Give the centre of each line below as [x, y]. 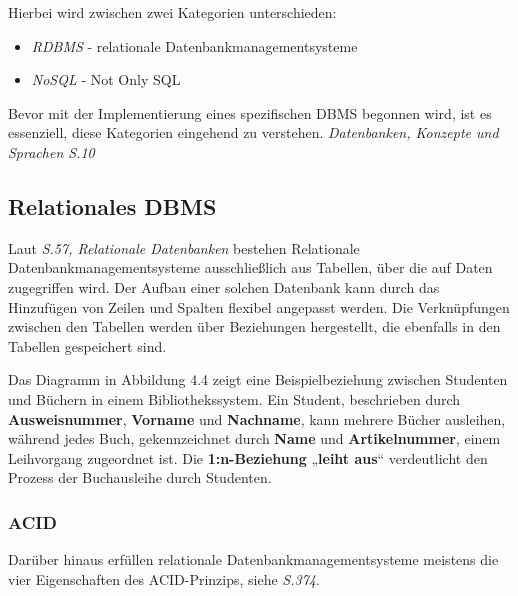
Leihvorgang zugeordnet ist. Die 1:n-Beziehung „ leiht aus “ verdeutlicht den [248, 457]
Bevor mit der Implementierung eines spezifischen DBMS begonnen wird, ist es [250, 112]
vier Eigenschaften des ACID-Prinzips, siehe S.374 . [164, 578]
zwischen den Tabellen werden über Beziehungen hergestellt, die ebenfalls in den [254, 326]
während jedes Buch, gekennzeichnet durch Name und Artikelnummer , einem [254, 438]
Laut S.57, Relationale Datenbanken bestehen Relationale [184, 247]
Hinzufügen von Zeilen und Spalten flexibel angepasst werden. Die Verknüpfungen [259, 306]
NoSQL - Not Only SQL [106, 79]
